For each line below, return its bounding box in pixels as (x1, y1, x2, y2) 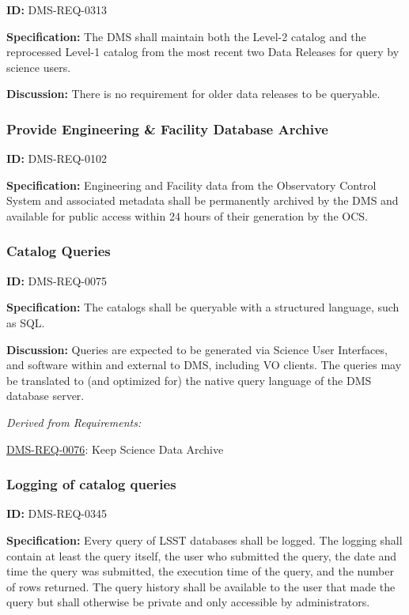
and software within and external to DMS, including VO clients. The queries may (6, 357, 402, 373)
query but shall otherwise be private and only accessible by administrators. (6, 594, 370, 610)
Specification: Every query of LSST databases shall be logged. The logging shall (6, 531, 403, 548)
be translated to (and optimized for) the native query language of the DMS (6, 372, 372, 388)
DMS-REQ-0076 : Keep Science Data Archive (6, 440, 224, 457)
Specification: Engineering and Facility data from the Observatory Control (6, 176, 377, 193)
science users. (6, 58, 71, 75)
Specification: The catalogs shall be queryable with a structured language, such (6, 299, 400, 315)
